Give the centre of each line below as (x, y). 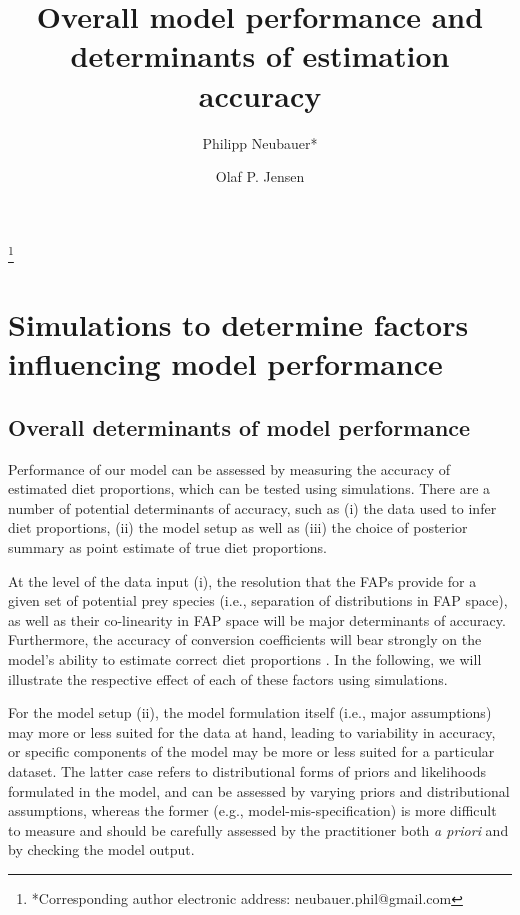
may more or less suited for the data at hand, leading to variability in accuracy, (252, 731)
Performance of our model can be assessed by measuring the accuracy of (229, 468)
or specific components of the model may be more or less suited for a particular (251, 751)
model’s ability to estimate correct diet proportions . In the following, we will (245, 659)
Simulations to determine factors (238, 324)
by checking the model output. (101, 849)
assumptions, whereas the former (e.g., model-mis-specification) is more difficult (252, 810)
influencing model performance (225, 363)
